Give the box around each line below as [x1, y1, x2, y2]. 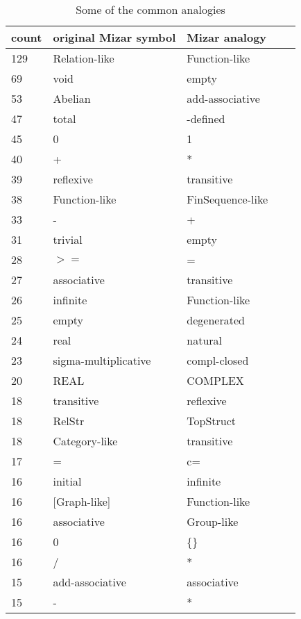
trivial [53, 231, 83, 247]
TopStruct [187, 413, 237, 429]
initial [53, 473, 82, 489]
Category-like [53, 433, 118, 449]
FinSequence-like [187, 191, 268, 207]
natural [187, 332, 223, 348]
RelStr [53, 413, 85, 429]
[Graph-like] [53, 493, 111, 509]
